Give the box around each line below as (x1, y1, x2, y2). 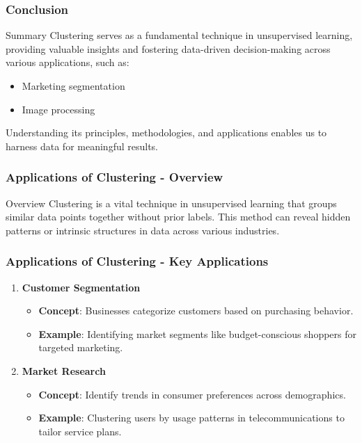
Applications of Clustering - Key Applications (6, 252, 269, 270)
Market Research (22, 363, 106, 378)
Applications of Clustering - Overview (6, 168, 223, 186)
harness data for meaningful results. (6, 138, 159, 153)
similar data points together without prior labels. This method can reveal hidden (6, 209, 351, 224)
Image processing (22, 102, 95, 116)
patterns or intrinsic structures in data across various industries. (6, 223, 280, 237)
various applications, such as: (6, 55, 129, 70)
